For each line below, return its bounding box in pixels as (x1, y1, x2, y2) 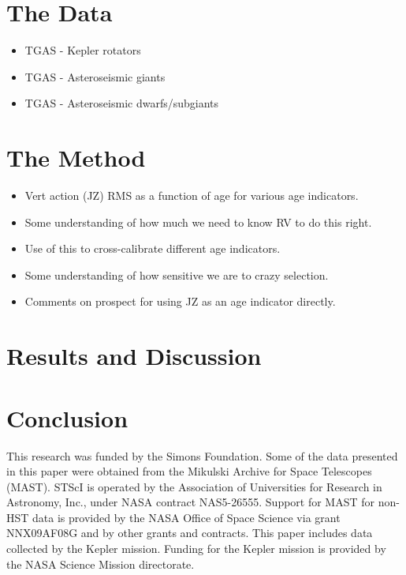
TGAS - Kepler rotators (24, 42, 141, 58)
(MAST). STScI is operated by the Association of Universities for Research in (6, 478, 382, 494)
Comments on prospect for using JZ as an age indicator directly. (24, 293, 336, 310)
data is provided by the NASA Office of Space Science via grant (32, 509, 341, 525)
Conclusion (6, 401, 129, 434)
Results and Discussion (6, 340, 262, 372)
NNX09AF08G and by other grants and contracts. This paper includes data (6, 524, 373, 541)
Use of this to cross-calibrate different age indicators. (24, 240, 281, 257)
